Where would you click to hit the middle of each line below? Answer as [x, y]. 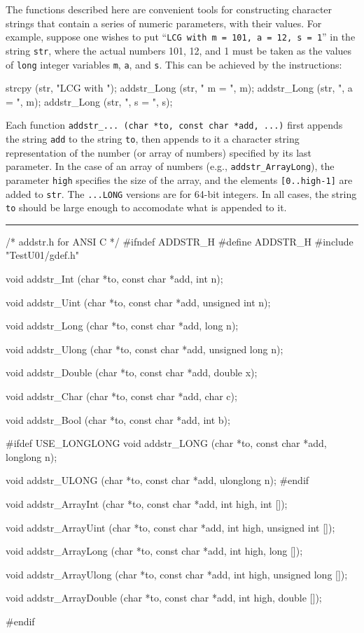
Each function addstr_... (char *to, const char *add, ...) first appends [174, 125]
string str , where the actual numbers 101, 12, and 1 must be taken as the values [179, 50]
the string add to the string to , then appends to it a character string [153, 138]
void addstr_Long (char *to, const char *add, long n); [122, 326]
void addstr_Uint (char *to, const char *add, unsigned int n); [138, 302]
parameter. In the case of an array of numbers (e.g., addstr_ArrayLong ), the [170, 166]
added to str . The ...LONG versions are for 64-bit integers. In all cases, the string [181, 193]
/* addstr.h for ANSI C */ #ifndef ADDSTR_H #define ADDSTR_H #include [180, 241]
